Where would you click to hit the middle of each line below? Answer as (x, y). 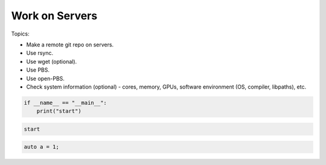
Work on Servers (54, 16)
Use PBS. (38, 70)
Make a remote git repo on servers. (70, 45)
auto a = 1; (42, 147)
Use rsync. (40, 53)
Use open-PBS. (45, 78)
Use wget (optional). (52, 61)
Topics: (20, 34)
